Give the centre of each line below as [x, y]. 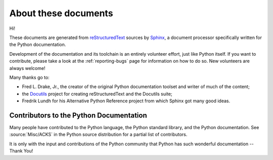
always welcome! [27, 68]
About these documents [61, 13]
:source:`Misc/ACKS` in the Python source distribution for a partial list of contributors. [98, 135]
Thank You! [21, 151]
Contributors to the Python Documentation [78, 115]
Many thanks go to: [30, 77]
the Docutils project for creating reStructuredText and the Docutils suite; [97, 94]
